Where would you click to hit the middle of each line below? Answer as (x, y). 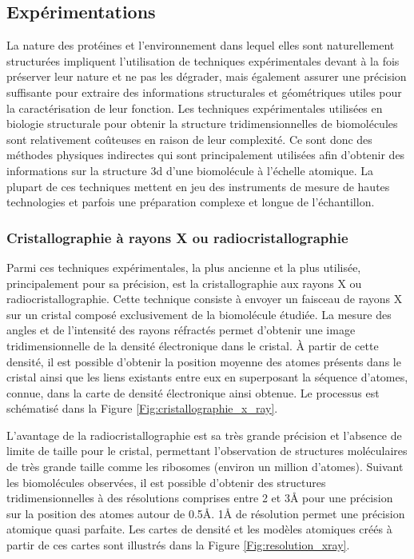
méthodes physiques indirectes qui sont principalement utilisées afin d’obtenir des (206, 155)
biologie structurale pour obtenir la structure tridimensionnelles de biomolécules (202, 124)
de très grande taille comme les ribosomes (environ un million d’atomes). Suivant (205, 467)
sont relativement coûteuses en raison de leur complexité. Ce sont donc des (189, 139)
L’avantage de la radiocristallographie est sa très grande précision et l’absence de (204, 435)
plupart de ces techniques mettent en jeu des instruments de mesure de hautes (198, 186)
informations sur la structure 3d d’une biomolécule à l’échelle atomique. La (190, 170)
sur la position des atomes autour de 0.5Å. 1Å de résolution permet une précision (206, 513)
